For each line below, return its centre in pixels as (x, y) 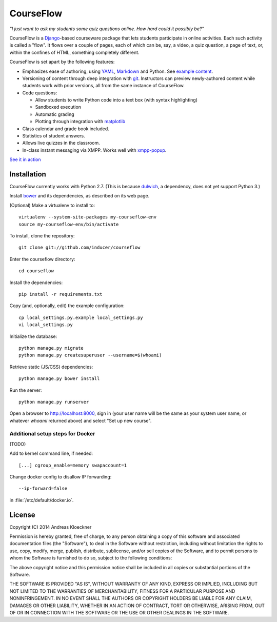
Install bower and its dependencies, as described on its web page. (80, 196)
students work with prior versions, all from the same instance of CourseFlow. (103, 86)
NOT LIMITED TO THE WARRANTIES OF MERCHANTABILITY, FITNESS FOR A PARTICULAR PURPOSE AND (122, 591)
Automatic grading (55, 114)
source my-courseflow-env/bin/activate (69, 224)
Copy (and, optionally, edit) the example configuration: (67, 306)
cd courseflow (36, 271)
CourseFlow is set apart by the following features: (62, 62)
